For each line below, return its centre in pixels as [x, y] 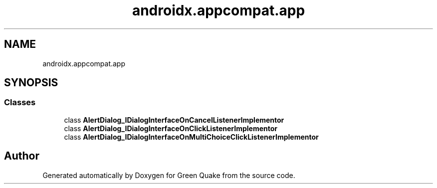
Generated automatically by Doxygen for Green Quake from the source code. [169, 175]
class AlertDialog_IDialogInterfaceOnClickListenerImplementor [171, 128]
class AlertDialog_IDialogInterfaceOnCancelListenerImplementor [174, 120]
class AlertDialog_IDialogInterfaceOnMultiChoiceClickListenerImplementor [191, 137]
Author [22, 156]
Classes [20, 102]
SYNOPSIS [31, 83]
